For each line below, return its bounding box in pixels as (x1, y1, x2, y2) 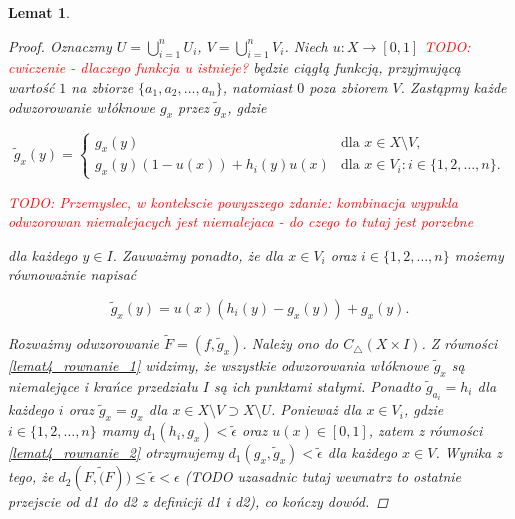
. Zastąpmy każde (400, 76, 507, 97)
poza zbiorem (309, 76, 388, 97)
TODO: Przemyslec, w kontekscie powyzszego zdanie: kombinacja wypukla (8, 191, 459, 212)
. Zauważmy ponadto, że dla (112, 244, 284, 265)
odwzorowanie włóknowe (8, 96, 156, 117)
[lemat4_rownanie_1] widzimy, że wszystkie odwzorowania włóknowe (8, 355, 429, 376)
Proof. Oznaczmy (8, 35, 112, 56)
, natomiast (222, 76, 293, 97)
